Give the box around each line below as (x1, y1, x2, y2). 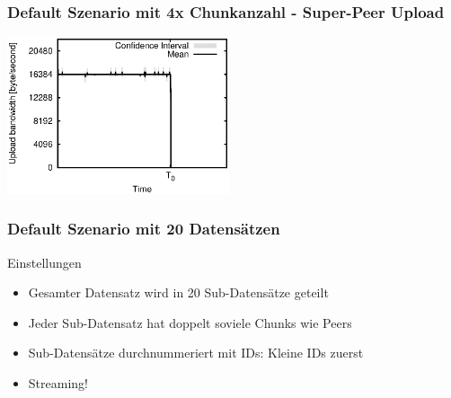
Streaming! (28, 373, 88, 392)
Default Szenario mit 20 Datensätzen (7, 217, 280, 240)
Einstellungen (7, 252, 82, 271)
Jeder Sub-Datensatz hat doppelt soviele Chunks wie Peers (28, 313, 352, 332)
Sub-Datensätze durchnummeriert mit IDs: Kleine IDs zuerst (28, 343, 364, 362)
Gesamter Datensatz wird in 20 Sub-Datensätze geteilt (28, 283, 329, 302)
